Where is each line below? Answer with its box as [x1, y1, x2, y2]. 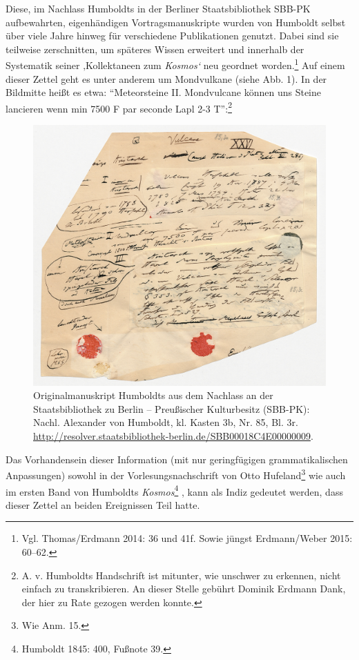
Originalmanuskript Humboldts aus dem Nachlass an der [33, 388, 273, 402]
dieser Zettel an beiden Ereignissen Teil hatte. [6, 497, 200, 512]
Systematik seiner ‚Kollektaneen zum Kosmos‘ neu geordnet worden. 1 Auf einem [6, 56, 345, 72]
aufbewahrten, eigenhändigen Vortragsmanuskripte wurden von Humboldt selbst [6, 14, 346, 29]
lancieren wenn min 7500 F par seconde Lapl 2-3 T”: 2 [6, 99, 232, 115]
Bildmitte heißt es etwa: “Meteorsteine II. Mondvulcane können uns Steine [6, 85, 322, 99]
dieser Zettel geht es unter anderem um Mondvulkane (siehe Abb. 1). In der [6, 71, 327, 86]
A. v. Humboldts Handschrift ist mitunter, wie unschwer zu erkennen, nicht [21, 567, 341, 582]
